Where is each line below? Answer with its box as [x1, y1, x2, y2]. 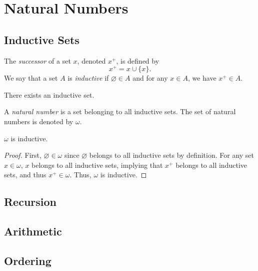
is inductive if [67, 73, 109, 83]
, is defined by [116, 55, 159, 66]
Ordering [4, 252, 51, 268]
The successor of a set [4, 55, 71, 66]
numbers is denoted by [4, 116, 73, 127]
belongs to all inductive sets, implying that [31, 159, 163, 170]
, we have [187, 73, 216, 83]
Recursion [4, 194, 57, 209]
